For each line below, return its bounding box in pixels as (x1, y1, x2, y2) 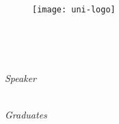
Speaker (5, 70, 36, 85)
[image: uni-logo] (32, 4, 116, 14)
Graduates (5, 107, 47, 121)
